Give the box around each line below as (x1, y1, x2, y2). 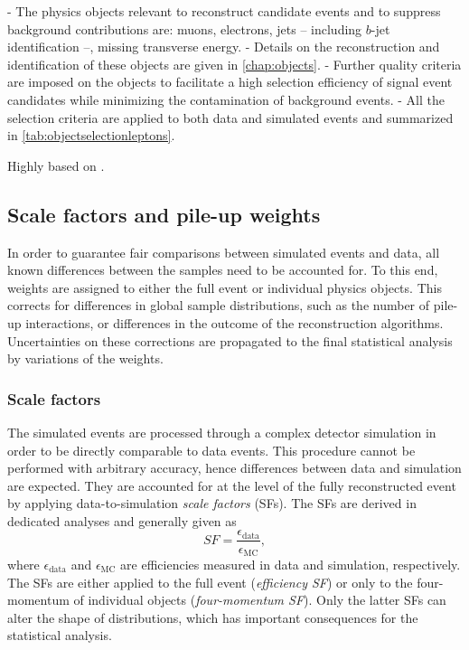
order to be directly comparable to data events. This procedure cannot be (7, 440, 416, 459)
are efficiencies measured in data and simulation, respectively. (120, 555, 461, 573)
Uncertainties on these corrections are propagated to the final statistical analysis (7, 331, 453, 350)
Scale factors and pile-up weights (7, 200, 321, 228)
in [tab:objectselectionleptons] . (7, 126, 175, 145)
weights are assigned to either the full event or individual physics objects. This (7, 278, 442, 297)
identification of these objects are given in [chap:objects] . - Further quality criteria (7, 54, 462, 73)
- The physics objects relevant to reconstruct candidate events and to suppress (7, 2, 441, 20)
